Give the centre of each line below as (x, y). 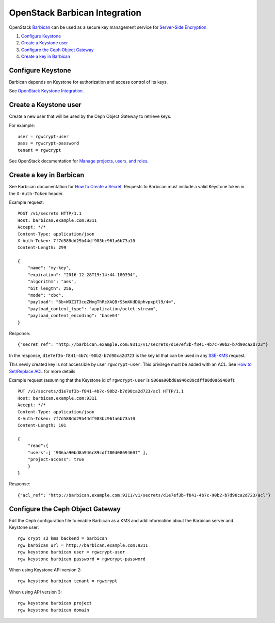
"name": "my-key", (49, 268)
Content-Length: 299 (42, 248)
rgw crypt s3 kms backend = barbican (63, 538)
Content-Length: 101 (42, 425)
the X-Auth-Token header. (36, 193)
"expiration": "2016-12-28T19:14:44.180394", (83, 275)
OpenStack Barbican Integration (75, 13)
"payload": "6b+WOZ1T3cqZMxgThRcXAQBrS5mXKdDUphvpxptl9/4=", (102, 302)
